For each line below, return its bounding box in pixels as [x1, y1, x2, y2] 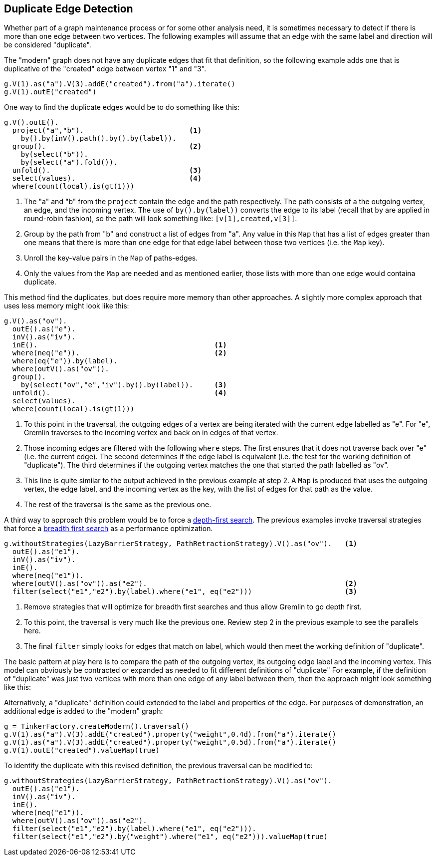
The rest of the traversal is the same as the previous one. [24, 500, 212, 509]
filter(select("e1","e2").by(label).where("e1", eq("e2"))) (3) [12, 587, 358, 596]
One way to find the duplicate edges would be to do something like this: [4, 103, 239, 112]
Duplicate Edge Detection [4, 2, 133, 15]
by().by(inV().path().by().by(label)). [20, 134, 177, 143]
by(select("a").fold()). [20, 158, 118, 167]
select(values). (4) [12, 174, 202, 183]
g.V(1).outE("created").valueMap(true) [4, 746, 160, 755]
